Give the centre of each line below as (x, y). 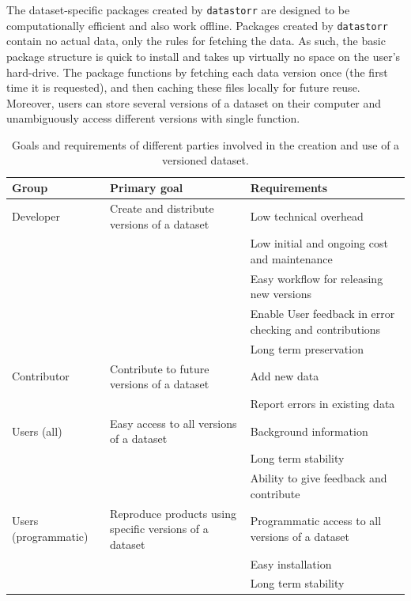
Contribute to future (160, 368)
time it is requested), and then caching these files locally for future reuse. (183, 87)
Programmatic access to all (316, 521)
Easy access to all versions (173, 423)
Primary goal (147, 188)
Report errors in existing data (322, 403)
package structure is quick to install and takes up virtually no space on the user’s (204, 56)
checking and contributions (315, 329)
